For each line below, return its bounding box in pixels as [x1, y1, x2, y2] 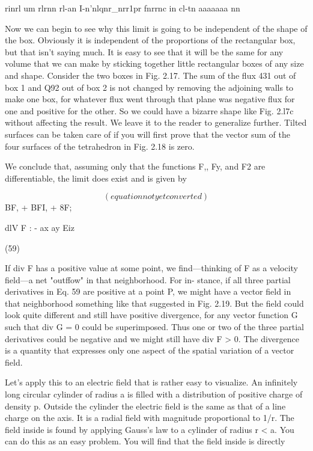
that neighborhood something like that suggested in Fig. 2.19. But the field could [5, 296, 304, 309]
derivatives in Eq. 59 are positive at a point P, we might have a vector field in [5, 285, 291, 298]
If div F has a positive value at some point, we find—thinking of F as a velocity [5, 262, 298, 274]
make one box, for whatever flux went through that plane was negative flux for [5, 93, 295, 105]
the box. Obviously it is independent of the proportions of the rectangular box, [5, 34, 296, 46]
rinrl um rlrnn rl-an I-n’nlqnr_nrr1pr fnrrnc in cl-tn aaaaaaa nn [5, 2, 240, 14]
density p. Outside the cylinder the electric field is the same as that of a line [5, 399, 286, 412]
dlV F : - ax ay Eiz [5, 221, 74, 233]
